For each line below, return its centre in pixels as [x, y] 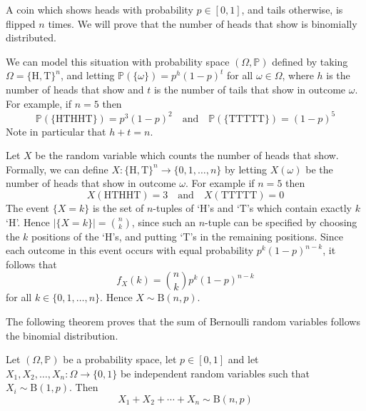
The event [28, 208]
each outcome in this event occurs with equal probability [130, 250]
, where [298, 75]
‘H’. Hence [28, 222]
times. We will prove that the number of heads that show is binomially [203, 23]
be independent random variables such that [215, 373]
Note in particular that [56, 131]
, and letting [87, 75]
